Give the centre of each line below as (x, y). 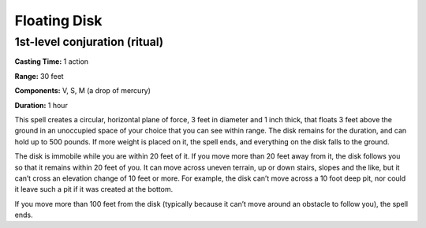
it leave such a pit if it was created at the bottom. (94, 189)
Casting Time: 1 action (52, 62)
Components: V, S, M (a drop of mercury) (83, 91)
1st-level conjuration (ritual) (89, 42)
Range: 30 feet (39, 76)
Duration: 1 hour (41, 105)
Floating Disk (58, 21)
